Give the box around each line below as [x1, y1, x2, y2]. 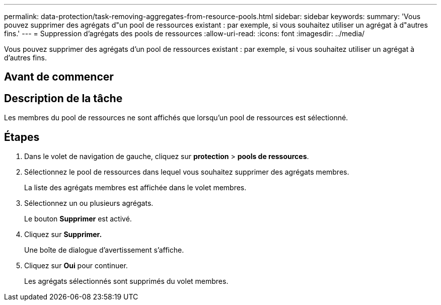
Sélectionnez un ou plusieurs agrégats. [24, 199, 154, 208]
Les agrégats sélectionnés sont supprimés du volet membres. [24, 277, 229, 286]
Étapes [4, 130, 40, 143]
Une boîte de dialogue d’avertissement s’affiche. [24, 246, 184, 255]
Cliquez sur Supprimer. [24, 230, 102, 239]
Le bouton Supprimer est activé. [24, 214, 132, 223]
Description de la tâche [4, 92, 123, 105]
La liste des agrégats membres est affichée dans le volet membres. [24, 183, 247, 192]
